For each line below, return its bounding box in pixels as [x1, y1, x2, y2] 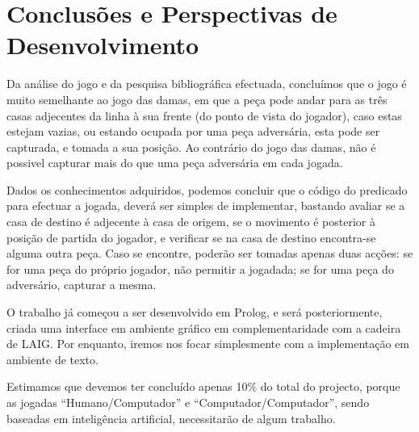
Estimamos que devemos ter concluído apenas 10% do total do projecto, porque [6, 378, 400, 395]
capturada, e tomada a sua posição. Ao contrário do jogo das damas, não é [6, 138, 376, 155]
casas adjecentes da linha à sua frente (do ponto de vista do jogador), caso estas [6, 107, 402, 124]
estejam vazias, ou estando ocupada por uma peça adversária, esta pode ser [6, 123, 380, 140]
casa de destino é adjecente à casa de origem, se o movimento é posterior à [6, 213, 375, 230]
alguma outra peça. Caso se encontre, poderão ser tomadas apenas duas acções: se [6, 245, 413, 262]
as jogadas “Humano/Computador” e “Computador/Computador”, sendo [6, 394, 370, 410]
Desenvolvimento [6, 28, 199, 61]
